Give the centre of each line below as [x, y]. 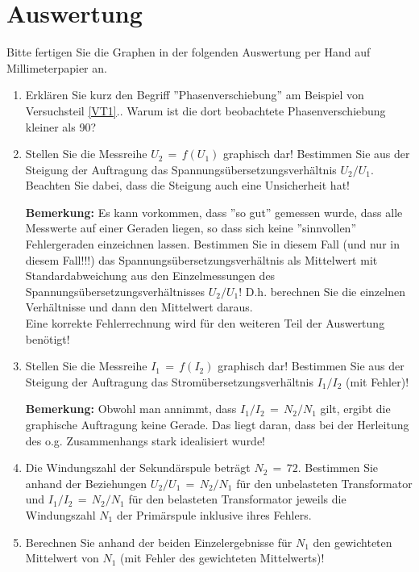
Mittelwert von [62, 558]
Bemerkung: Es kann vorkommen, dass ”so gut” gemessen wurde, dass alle [214, 212]
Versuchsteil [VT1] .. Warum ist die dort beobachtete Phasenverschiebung [205, 110]
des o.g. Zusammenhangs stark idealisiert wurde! [145, 440]
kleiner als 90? [61, 126]
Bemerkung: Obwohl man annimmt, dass [131, 409]
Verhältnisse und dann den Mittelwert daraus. [139, 307]
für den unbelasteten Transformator [324, 483]
